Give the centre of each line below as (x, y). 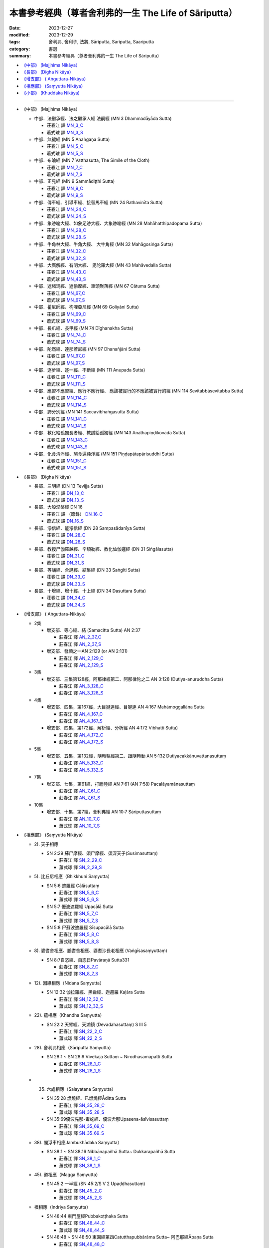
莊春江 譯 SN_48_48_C (82, 1244)
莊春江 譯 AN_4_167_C (81, 714)
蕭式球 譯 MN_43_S (66, 279)
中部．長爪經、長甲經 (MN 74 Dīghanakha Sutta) (84, 328)
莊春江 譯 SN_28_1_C (80, 1064)
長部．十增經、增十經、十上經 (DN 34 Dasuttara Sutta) (90, 591)
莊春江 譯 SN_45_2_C (80, 1191)
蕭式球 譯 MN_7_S (65, 174)
